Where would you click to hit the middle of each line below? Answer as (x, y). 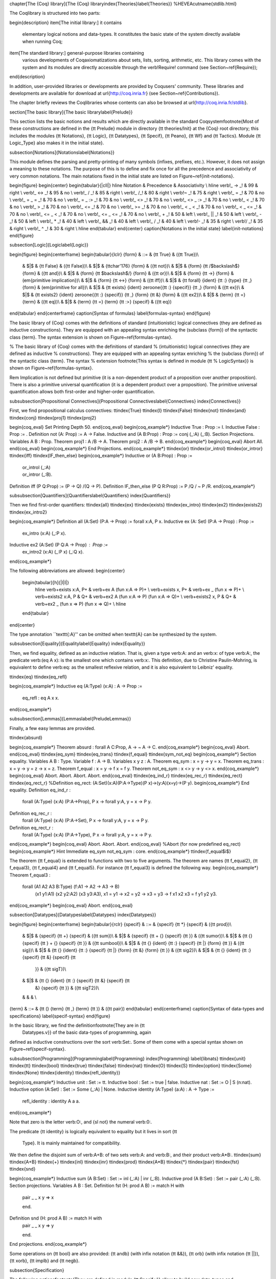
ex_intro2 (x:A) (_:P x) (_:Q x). (53, 552)
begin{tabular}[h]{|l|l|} (45, 582)
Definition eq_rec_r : (31, 813)
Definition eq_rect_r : (31, 828)
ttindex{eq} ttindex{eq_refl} (38, 677)
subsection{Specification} (37, 1270)
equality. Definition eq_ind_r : (40, 790)
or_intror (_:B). (37, 475)
